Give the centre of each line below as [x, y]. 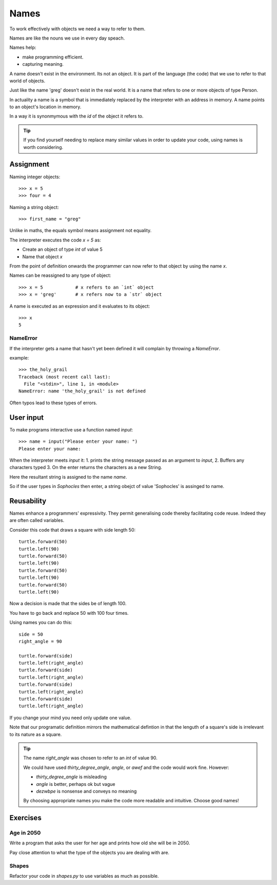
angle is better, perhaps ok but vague [76, 784]
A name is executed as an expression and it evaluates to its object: [80, 306]
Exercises [26, 818]
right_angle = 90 [40, 641]
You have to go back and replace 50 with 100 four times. [69, 613]
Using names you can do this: [41, 623]
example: [19, 357]
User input [26, 417]
